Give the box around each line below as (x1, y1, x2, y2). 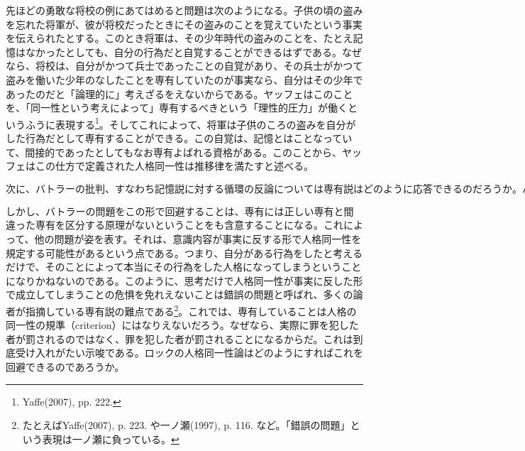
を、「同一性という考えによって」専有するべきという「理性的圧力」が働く (6, 100, 348, 115)
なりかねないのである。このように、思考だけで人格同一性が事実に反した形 (15, 273, 363, 288)
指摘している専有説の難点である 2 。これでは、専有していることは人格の (25, 301, 357, 318)
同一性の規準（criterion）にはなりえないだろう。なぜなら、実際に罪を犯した (6, 317, 359, 332)
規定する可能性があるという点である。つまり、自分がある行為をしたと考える (6, 245, 363, 260)
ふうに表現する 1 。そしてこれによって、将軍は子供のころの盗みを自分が (25, 114, 356, 131)
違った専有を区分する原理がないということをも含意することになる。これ (6, 217, 343, 232)
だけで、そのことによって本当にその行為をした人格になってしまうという (6, 259, 342, 274)
